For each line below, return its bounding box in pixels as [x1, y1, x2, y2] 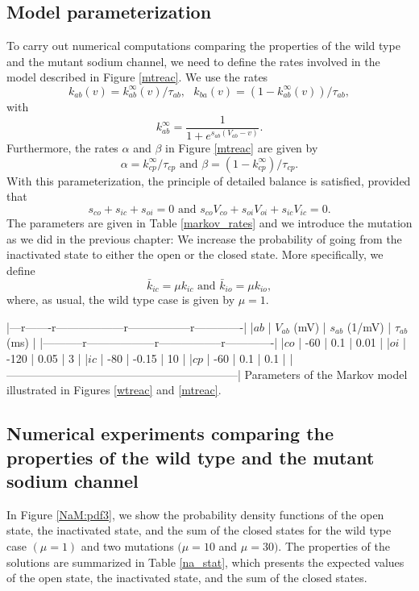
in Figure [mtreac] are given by [165, 139, 318, 156]
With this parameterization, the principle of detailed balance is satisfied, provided [6, 172, 411, 189]
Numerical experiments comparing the [6, 421, 334, 446]
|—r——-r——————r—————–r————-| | [6, 318, 254, 335]
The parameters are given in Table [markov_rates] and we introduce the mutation [6, 214, 413, 231]
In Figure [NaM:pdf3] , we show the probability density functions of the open [6, 506, 384, 522]
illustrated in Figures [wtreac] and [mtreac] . [6, 381, 222, 398]
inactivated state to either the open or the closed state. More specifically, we [6, 246, 384, 263]
